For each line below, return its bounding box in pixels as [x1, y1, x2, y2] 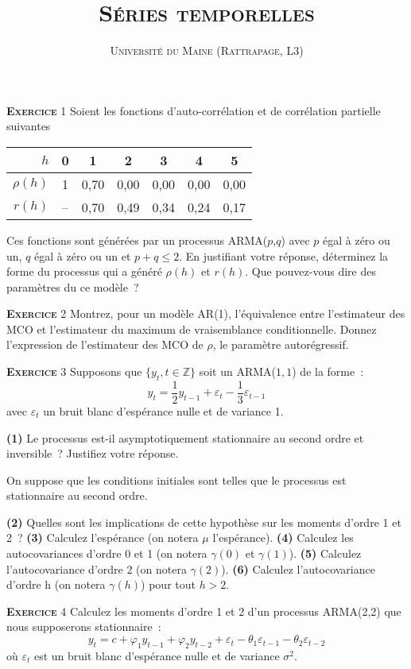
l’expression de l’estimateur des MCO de [6, 336, 204, 353]
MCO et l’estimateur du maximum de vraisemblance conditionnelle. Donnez [6, 320, 377, 337]
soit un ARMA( [199, 363, 277, 380]
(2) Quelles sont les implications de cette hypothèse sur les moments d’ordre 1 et [6, 513, 401, 530]
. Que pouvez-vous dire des [245, 263, 376, 280]
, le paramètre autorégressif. [212, 336, 349, 353]
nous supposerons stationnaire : [6, 618, 161, 635]
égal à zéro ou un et [34, 247, 131, 264]
